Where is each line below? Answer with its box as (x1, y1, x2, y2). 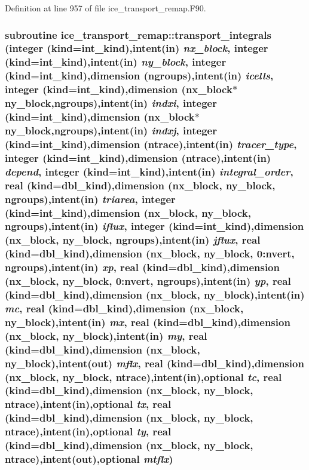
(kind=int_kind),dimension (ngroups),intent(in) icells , (5, 68, 274, 83)
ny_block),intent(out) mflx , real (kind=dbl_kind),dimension (5, 355, 304, 370)
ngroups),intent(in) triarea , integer (5, 191, 176, 206)
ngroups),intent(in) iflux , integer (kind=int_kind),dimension (5, 219, 304, 234)
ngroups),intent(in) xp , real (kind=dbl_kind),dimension (5, 260, 280, 275)
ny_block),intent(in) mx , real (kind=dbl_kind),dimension (5, 314, 290, 329)
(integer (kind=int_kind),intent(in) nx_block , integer (5, 41, 268, 56)
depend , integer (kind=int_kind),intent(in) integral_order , (5, 164, 293, 179)
